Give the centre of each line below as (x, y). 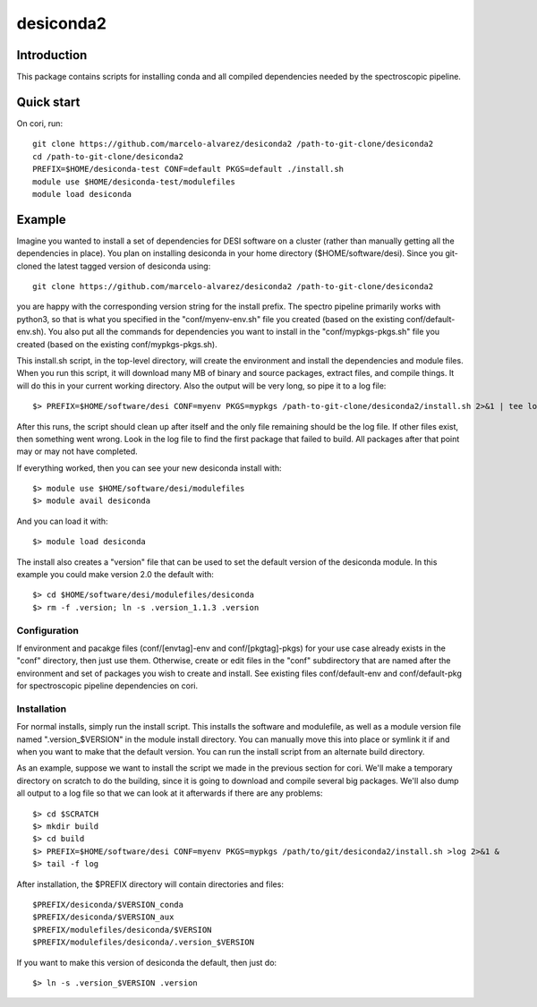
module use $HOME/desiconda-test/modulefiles (134, 182)
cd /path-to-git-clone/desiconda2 (108, 156)
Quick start (48, 102)
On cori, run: (39, 123)
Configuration (48, 630)
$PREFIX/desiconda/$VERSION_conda (108, 905)
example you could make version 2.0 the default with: (115, 575)
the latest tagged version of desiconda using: (127, 266)
